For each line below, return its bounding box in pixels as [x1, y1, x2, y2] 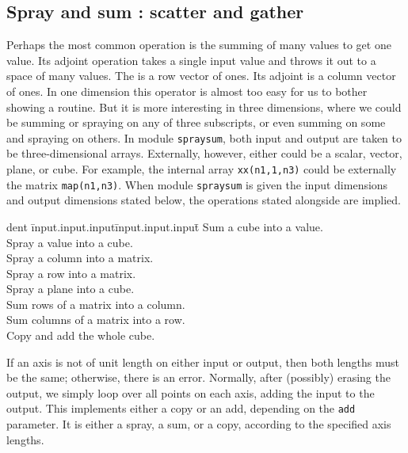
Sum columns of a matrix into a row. [6, 311, 185, 328]
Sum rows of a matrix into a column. [6, 295, 185, 312]
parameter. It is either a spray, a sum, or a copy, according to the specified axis [6, 416, 391, 432]
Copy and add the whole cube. [6, 327, 155, 344]
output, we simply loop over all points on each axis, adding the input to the [6, 384, 375, 401]
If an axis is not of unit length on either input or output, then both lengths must [6, 353, 399, 370]
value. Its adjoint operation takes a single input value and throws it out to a [6, 51, 376, 68]
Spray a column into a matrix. [6, 249, 154, 266]
